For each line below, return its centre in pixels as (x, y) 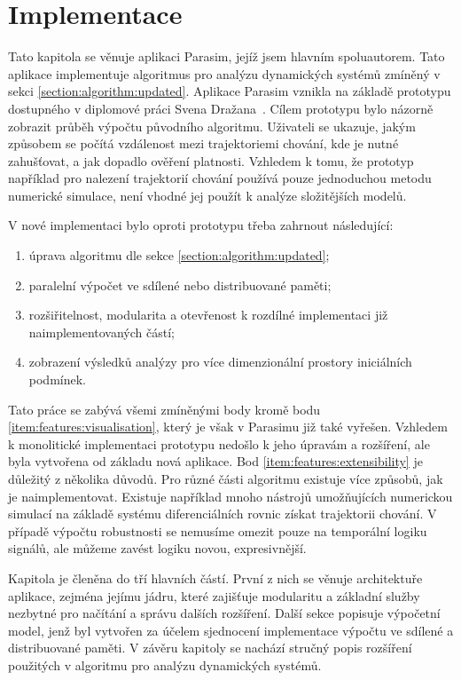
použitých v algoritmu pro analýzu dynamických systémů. (165, 664)
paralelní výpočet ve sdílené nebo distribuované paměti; (180, 285)
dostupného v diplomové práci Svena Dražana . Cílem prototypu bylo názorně (221, 108)
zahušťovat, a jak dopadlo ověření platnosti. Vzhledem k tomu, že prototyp (211, 160)
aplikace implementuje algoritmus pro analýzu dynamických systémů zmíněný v (224, 73)
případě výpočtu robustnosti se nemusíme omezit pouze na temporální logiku (218, 530)
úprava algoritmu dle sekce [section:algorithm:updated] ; (179, 255)
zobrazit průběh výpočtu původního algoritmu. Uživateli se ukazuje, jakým (212, 126)
